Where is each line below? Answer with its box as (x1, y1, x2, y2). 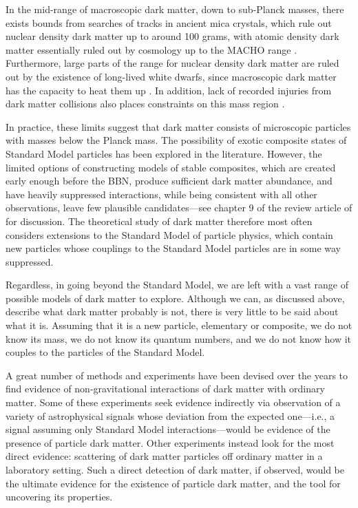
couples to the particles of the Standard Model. (6, 345, 205, 359)
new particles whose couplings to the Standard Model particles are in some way (6, 241, 341, 255)
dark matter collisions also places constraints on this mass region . (6, 96, 285, 111)
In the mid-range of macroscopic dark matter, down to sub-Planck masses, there (6, 2, 344, 16)
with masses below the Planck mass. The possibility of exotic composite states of (6, 133, 347, 147)
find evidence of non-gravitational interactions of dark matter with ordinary (6, 381, 325, 396)
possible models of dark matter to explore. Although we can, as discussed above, (6, 290, 345, 305)
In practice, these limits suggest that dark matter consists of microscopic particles (6, 119, 351, 134)
